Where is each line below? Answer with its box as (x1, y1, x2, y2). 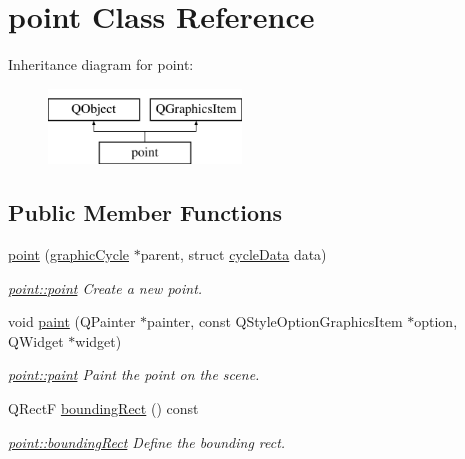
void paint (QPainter (8, 311, 136, 332)
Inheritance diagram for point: (8, 54, 194, 75)
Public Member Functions (8, 197, 282, 228)
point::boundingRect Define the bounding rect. (8, 431, 286, 452)
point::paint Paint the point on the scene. (8, 364, 260, 385)
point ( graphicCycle (8, 244, 130, 265)
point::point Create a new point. (8, 277, 203, 298)
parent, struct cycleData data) (140, 244, 327, 265)
